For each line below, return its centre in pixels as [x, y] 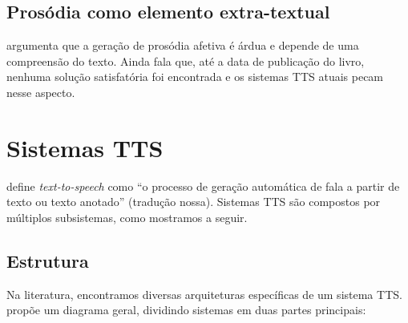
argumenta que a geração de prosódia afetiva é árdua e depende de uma [183, 45]
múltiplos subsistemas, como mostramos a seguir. [127, 217]
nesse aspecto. [41, 92]
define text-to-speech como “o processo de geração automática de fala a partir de [203, 186]
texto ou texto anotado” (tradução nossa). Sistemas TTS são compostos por [194, 202]
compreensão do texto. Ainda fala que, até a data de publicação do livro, [186, 61]
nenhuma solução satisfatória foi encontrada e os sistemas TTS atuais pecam [195, 77]
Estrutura [48, 260]
